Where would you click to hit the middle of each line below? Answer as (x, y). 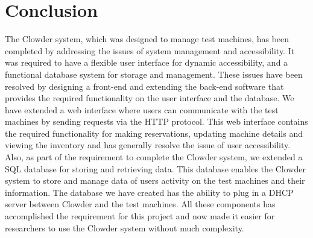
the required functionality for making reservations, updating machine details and (154, 133)
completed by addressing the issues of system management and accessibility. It (150, 50)
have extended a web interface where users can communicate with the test (142, 109)
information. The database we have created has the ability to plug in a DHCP (149, 192)
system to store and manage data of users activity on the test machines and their (155, 180)
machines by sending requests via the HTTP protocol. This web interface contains (156, 121)
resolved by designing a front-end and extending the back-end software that (144, 86)
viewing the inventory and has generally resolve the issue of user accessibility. (148, 145)
